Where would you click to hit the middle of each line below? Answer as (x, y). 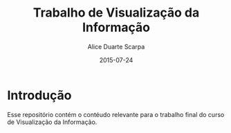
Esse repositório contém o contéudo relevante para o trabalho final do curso (116, 114)
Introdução (39, 95)
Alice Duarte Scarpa (116, 46)
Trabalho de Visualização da (116, 13)
